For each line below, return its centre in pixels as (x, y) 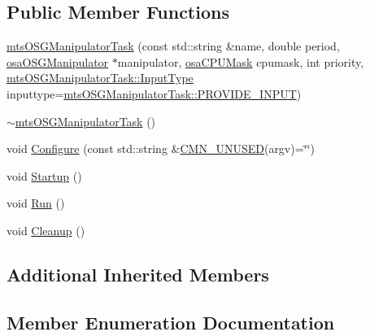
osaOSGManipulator (58, 61)
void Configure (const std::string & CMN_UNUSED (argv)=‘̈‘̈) (161, 148)
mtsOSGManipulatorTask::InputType (100, 78)
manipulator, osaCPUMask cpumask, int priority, (241, 61)
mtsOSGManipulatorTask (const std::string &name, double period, (173, 46)
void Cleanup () (46, 230)
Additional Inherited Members (138, 274)
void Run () (36, 203)
